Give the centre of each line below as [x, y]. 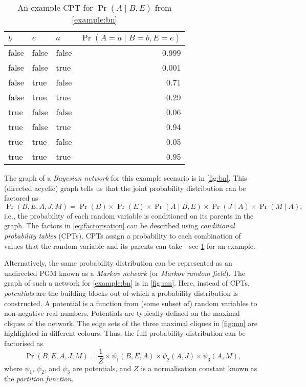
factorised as [24, 343]
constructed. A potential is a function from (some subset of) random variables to [131, 303]
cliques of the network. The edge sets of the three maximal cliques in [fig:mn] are [131, 323]
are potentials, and [102, 368]
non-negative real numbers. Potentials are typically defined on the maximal [122, 313]
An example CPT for [55, 7]
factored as [21, 198]
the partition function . [39, 379]
